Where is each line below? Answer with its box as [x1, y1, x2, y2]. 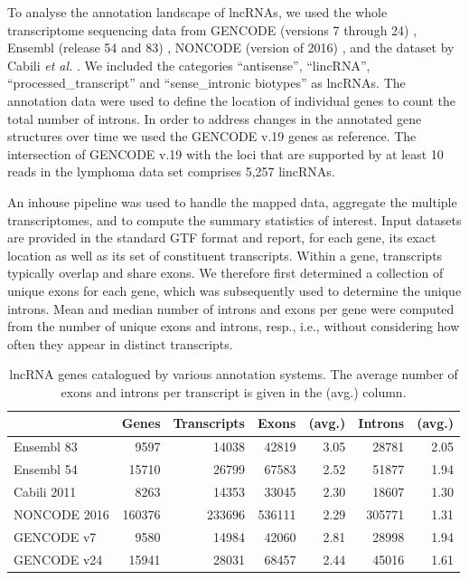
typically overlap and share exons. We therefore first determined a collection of [7, 263, 444, 282]
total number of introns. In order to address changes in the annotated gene [7, 109, 422, 128]
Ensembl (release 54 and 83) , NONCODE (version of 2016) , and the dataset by [7, 38, 455, 57]
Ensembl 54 [14, 460, 78, 479]
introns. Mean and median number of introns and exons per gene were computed [7, 299, 455, 318]
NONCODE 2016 [14, 504, 109, 523]
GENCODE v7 [14, 527, 97, 546]
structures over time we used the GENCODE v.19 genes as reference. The [7, 127, 417, 146]
